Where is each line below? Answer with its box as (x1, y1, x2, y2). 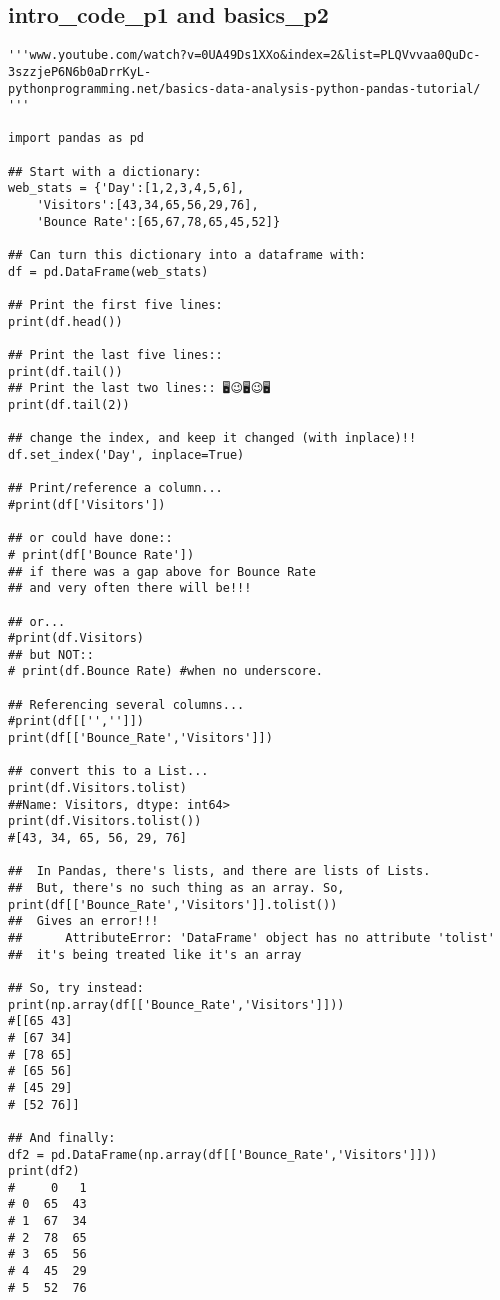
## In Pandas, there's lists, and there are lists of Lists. (8, 864, 431, 879)
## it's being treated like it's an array (8, 947, 302, 962)
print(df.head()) (8, 314, 123, 329)
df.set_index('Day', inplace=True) (8, 447, 245, 462)
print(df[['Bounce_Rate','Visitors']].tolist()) (8, 897, 338, 912)
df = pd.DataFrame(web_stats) (8, 264, 209, 279)
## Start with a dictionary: (8, 164, 202, 179)
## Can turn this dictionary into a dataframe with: (8, 248, 366, 263)
